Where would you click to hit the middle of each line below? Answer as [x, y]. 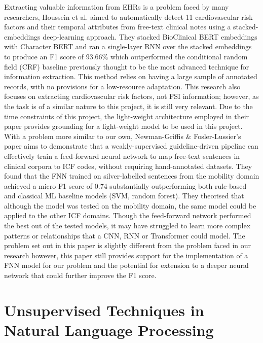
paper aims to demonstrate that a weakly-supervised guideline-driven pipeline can [131, 146]
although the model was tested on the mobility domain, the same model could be [130, 205]
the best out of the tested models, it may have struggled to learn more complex [127, 226]
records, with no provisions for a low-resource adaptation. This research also [122, 86]
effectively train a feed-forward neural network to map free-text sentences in [122, 156]
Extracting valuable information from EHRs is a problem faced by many [117, 7]
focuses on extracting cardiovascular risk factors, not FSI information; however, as [131, 96]
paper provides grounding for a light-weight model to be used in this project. [123, 126]
